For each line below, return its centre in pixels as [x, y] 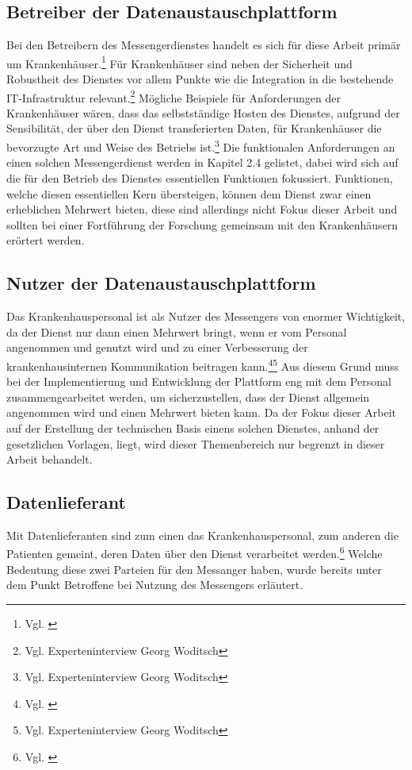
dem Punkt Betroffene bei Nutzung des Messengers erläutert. [155, 585]
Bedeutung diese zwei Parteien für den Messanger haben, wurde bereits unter [194, 569]
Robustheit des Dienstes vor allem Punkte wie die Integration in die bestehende [200, 79]
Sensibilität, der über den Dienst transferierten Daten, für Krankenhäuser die [194, 128]
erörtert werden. [46, 240]
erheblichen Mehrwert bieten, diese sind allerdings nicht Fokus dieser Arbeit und [202, 209]
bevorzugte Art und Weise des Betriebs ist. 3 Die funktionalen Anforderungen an [201, 146]
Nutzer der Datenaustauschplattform [161, 283]
